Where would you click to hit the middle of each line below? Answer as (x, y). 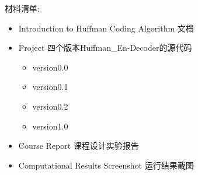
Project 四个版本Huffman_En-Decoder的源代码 (105, 48)
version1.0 (50, 126)
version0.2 (50, 106)
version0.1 (50, 87)
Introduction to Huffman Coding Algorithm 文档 (106, 28)
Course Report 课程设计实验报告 (79, 146)
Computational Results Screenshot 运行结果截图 (106, 165)
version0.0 (50, 67)
